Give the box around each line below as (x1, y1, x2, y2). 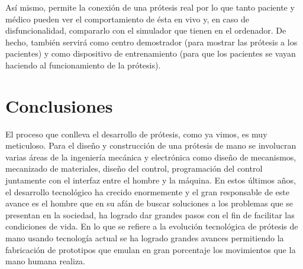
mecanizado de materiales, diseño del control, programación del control (5, 162, 263, 175)
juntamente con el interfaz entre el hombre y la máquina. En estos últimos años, (5, 174, 296, 186)
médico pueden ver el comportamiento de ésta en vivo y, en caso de (5, 12, 250, 25)
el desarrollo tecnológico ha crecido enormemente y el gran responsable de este (5, 185, 289, 198)
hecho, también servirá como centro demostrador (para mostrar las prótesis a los (5, 35, 298, 48)
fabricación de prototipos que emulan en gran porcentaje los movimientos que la (5, 243, 296, 255)
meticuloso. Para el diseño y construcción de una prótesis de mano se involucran (5, 139, 296, 152)
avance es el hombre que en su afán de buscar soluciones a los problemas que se (5, 197, 293, 209)
